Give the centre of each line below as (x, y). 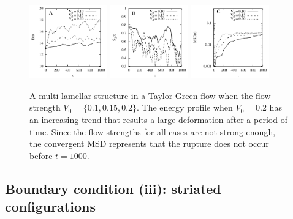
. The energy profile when (185, 107)
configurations (50, 206)
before (41, 155)
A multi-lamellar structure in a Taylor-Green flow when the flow (150, 95)
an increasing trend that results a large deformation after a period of (158, 119)
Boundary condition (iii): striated (113, 188)
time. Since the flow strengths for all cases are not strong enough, (153, 131)
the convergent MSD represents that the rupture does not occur (149, 143)
